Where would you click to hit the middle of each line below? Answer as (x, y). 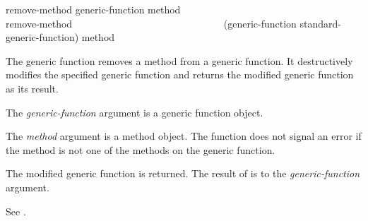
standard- (321, 23)
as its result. (32, 88)
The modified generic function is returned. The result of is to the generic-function (183, 173)
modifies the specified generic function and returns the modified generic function (180, 74)
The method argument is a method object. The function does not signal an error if (184, 136)
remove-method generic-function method (93, 9)
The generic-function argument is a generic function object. (135, 112)
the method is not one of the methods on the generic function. (141, 149)
